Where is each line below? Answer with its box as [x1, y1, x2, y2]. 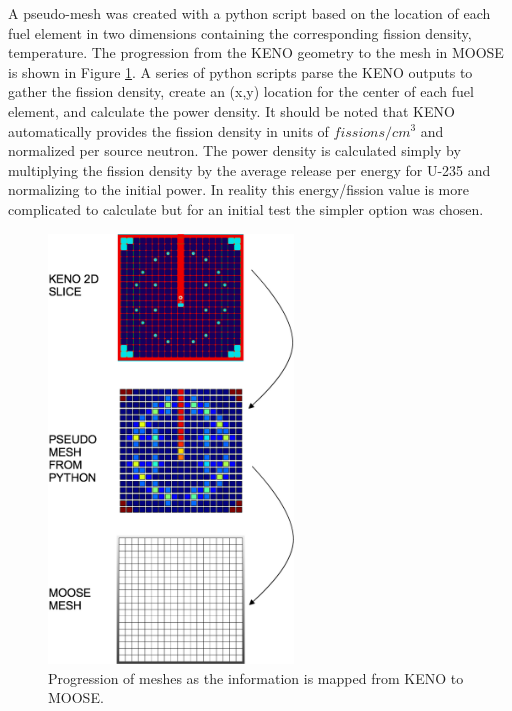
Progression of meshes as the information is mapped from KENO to [48, 667, 464, 688]
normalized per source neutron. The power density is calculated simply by [8, 140, 461, 161]
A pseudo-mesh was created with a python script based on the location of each [8, 3, 491, 23]
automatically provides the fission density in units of [8, 120, 329, 141]
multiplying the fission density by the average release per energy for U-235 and [8, 159, 491, 180]
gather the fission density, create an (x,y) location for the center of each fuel [8, 81, 474, 102]
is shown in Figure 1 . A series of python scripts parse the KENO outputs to [8, 61, 473, 82]
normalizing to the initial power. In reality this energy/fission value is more [8, 179, 469, 200]
